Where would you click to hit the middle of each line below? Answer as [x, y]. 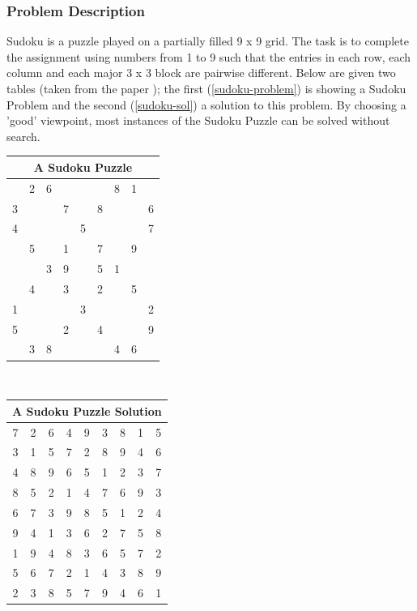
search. [23, 136]
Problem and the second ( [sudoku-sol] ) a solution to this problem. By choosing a [206, 104]
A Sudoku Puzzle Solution [87, 410]
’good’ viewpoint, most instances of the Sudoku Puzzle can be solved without [198, 120]
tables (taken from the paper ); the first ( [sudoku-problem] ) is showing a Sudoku [206, 88]
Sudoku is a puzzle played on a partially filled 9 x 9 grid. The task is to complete [208, 41]
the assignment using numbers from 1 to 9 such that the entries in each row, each [209, 56]
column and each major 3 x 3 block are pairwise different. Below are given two [201, 73]
